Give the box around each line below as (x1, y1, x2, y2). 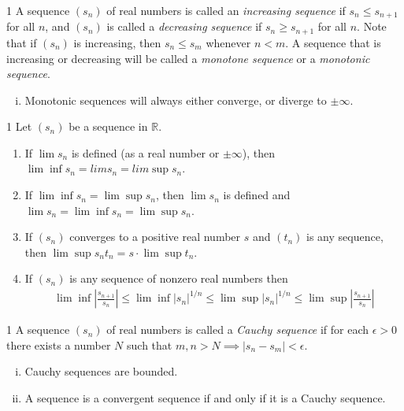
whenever (206, 34, 251, 50)
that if (6, 34, 37, 50)
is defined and (223, 187, 291, 203)
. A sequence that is (285, 34, 381, 50)
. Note (357, 18, 387, 35)
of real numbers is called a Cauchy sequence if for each (106, 321, 369, 338)
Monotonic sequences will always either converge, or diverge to (24, 91, 327, 108)
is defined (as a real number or (71, 144, 220, 161)
